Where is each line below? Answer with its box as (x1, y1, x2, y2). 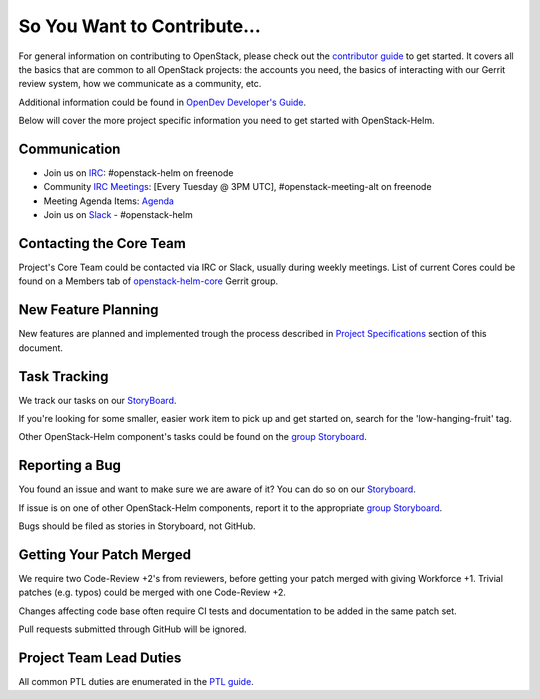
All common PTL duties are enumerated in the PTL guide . (18, 676, 254, 688)
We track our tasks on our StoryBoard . (18, 394, 177, 406)
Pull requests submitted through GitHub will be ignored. (18, 623, 247, 635)
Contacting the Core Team (18, 235, 187, 252)
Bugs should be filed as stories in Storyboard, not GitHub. (18, 520, 256, 532)
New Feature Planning (18, 301, 159, 319)
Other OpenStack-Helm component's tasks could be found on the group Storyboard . (18, 431, 367, 443)
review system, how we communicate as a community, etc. (18, 78, 262, 90)
